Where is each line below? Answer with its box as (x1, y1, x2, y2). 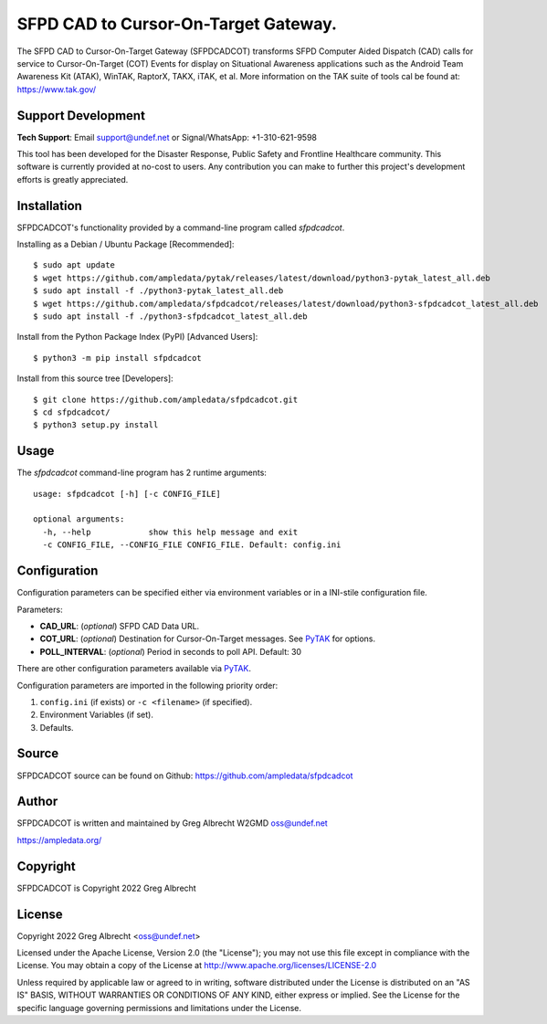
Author (16, 794, 58, 809)
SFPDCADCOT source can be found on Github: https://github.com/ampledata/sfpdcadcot (16, 770, 353, 781)
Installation (16, 197, 82, 214)
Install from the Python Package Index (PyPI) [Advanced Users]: (16, 332, 258, 343)
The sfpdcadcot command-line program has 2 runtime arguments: (16, 467, 267, 479)
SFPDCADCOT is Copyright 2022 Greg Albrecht (16, 882, 196, 893)
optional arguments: (33, 514, 125, 524)
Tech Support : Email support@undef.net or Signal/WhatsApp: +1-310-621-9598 (16, 132, 318, 143)
